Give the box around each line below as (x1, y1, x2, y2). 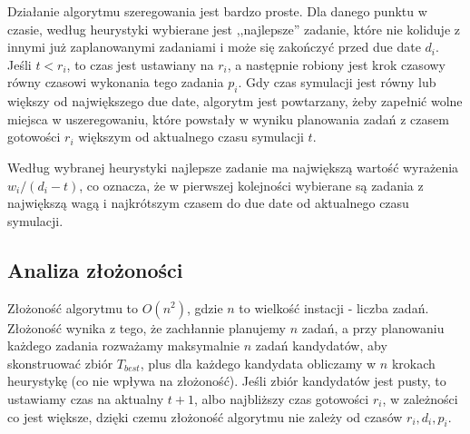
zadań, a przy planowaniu (301, 318, 445, 337)
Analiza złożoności (7, 255, 183, 283)
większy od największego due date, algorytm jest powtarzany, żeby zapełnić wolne (7, 92, 463, 111)
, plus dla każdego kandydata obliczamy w (140, 353, 377, 372)
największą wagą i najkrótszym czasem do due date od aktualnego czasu (7, 193, 409, 212)
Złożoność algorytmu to (7, 298, 139, 317)
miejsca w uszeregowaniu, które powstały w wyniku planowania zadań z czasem (7, 109, 449, 128)
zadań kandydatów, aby (255, 336, 387, 355)
